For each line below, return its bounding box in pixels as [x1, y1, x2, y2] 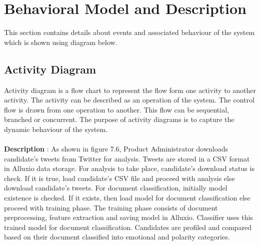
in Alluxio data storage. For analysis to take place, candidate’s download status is [4, 163, 254, 173]
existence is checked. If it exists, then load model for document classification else [4, 192, 250, 203]
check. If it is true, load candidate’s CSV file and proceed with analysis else [4, 172, 235, 183]
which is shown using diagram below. [4, 36, 117, 47]
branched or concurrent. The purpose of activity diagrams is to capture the [4, 114, 234, 124]
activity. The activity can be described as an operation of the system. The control [4, 94, 254, 105]
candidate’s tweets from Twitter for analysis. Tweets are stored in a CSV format [4, 153, 250, 163]
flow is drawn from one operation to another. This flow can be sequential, [4, 104, 229, 114]
